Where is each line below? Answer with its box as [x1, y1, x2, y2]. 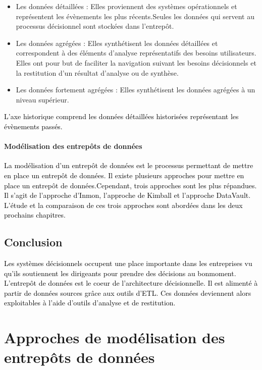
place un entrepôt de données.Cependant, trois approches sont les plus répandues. [4, 180, 257, 190]
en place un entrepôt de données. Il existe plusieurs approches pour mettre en [4, 170, 244, 180]
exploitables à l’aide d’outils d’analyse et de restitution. [4, 297, 176, 308]
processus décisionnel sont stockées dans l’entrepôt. [16, 21, 174, 31]
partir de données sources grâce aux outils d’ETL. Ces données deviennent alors [4, 287, 251, 298]
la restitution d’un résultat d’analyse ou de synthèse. [16, 67, 179, 78]
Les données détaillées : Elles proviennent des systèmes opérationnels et [16, 1, 237, 11]
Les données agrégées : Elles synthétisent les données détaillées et [16, 37, 218, 48]
